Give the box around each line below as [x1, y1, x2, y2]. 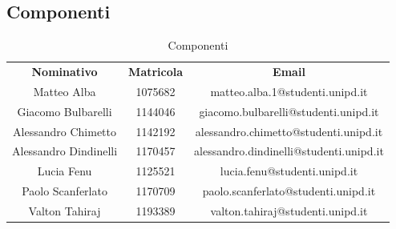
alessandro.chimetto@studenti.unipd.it [195, 123, 383, 139]
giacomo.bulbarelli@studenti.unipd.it [199, 102, 379, 119]
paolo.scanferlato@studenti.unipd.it [202, 183, 376, 199]
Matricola [128, 63, 184, 80]
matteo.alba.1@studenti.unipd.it [210, 82, 368, 99]
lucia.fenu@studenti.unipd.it [220, 163, 358, 179]
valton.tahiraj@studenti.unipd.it [210, 202, 368, 219]
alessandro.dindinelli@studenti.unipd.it [194, 143, 384, 159]
